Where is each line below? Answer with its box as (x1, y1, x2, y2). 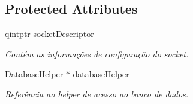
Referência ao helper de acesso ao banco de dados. (5, 87, 189, 100)
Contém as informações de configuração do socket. (5, 47, 189, 60)
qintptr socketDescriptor (5, 27, 94, 40)
